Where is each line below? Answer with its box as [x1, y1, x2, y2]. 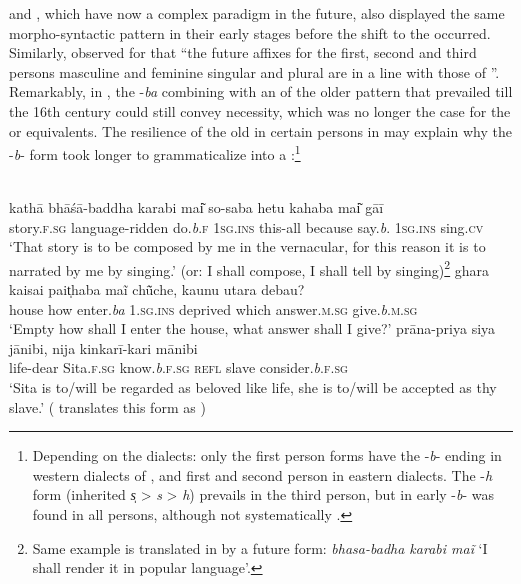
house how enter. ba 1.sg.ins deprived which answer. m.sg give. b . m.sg [9, 298, 418, 319]
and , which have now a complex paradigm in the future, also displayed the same [9, 3, 505, 23]
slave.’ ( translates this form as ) [9, 396, 206, 417]
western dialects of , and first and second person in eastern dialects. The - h [32, 464, 493, 485]
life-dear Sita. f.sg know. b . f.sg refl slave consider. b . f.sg [9, 357, 348, 378]
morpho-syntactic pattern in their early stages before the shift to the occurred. [9, 22, 491, 43]
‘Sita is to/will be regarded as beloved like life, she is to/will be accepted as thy [9, 377, 497, 397]
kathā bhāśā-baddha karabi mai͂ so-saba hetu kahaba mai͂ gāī [9, 197, 384, 217]
